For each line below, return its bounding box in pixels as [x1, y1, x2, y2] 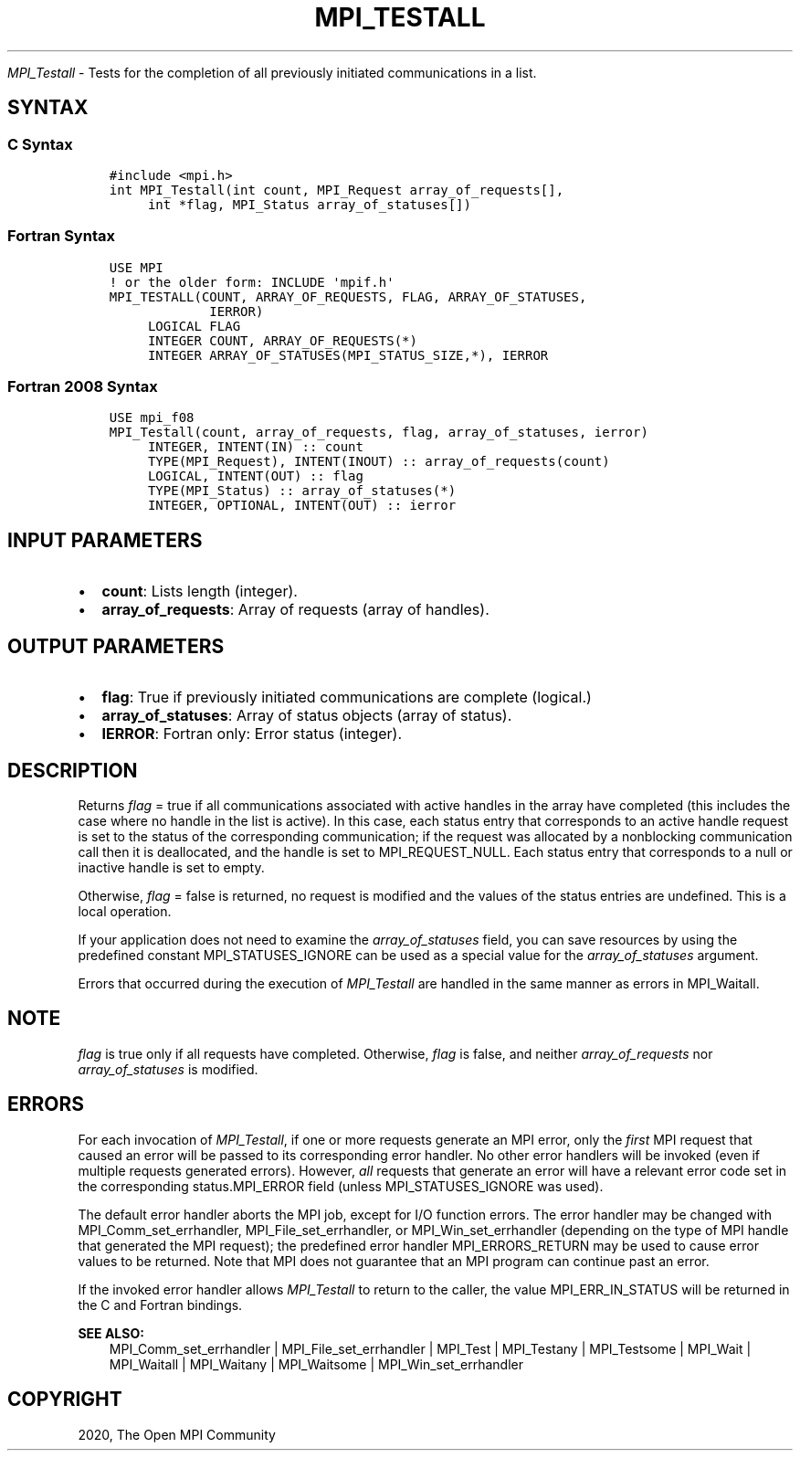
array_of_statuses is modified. [78, 1061, 258, 1077]
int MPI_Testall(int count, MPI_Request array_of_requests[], [109, 182, 564, 197]
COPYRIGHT [7, 1388, 122, 1411]
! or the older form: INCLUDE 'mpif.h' [109, 274, 395, 290]
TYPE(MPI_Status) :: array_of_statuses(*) [147, 483, 457, 499]
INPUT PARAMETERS [7, 528, 203, 552]
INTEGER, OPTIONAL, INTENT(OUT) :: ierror [147, 498, 457, 513]
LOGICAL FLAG [147, 318, 241, 333]
